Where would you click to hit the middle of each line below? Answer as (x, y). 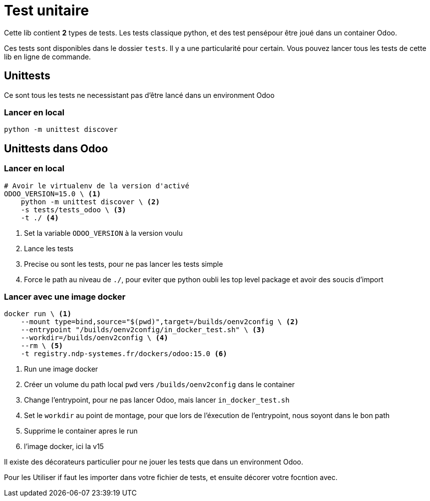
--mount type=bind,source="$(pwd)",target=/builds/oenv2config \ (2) (160, 322)
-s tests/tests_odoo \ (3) (73, 210)
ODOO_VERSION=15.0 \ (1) (52, 194)
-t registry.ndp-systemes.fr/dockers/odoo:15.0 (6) (124, 354)
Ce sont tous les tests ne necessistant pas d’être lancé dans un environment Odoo (139, 95)
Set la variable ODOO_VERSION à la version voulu (103, 233)
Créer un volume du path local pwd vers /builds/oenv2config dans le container (160, 385)
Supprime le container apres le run (81, 431)
